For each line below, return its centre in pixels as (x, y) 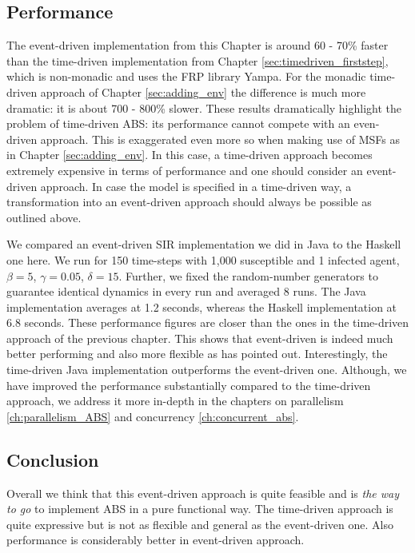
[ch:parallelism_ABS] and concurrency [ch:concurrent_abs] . (153, 416)
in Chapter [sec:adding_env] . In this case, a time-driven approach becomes (190, 155)
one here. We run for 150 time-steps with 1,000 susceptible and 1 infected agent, (203, 259)
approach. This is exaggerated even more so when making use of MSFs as (220, 139)
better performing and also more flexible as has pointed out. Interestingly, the (197, 354)
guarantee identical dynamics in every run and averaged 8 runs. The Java (186, 291)
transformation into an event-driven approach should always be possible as (189, 202)
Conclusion (53, 459)
